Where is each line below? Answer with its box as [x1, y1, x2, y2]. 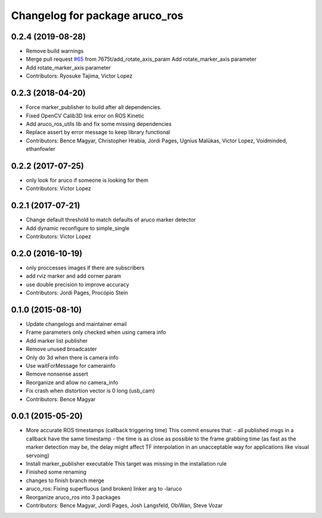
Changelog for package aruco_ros [11, 9, 184, 22]
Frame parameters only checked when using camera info [26, 328, 166, 336]
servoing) [26, 452, 50, 459]
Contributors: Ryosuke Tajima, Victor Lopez [26, 72, 133, 80]
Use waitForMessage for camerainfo [26, 362, 116, 370]
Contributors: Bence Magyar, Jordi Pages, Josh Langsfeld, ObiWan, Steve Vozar [26, 502, 223, 509]
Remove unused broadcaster [26, 346, 97, 353]
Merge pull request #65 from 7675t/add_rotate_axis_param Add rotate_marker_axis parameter [26, 55, 256, 63]
